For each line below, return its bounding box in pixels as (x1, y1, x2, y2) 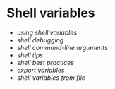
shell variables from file (16, 73, 86, 82)
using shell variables (16, 28, 78, 37)
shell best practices (16, 58, 75, 66)
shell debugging (16, 35, 64, 44)
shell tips (16, 51, 44, 59)
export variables (16, 66, 65, 74)
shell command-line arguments (16, 43, 109, 52)
